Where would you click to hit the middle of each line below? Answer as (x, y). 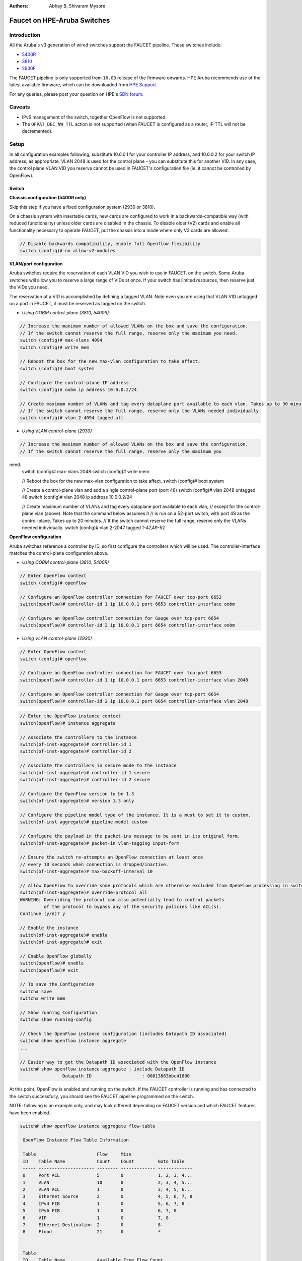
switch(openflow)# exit (49, 970)
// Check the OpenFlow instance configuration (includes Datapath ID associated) (124, 1034)
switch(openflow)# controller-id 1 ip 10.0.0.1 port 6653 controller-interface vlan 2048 (134, 680)
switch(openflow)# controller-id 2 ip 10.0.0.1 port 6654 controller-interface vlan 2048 (134, 701)
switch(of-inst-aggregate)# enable (64, 935)
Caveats (20, 107)
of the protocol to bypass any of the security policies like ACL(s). (133, 907)
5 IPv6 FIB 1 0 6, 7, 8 (100, 1211)
